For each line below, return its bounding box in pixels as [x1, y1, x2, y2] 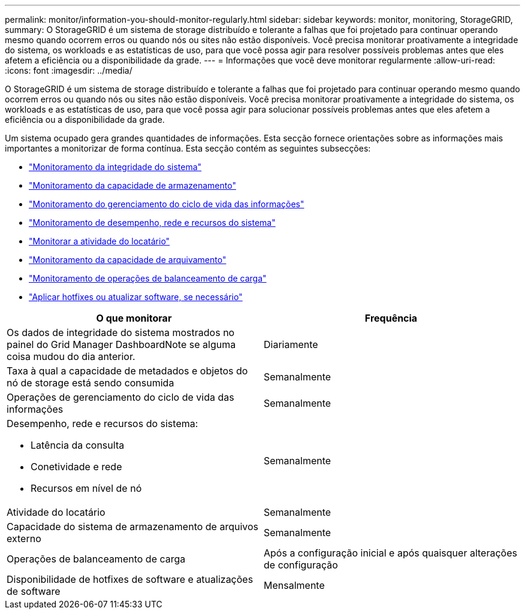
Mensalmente [264, 579, 325, 591]
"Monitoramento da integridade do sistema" [29, 162, 202, 172]
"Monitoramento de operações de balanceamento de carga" [29, 273, 267, 283]
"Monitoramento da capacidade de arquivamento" [29, 255, 227, 265]
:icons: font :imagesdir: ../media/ [5, 65, 132, 75]
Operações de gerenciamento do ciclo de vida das [7, 391, 234, 403]
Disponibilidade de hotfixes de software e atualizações [7, 573, 254, 585]
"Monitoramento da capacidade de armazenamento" [29, 180, 236, 190]
